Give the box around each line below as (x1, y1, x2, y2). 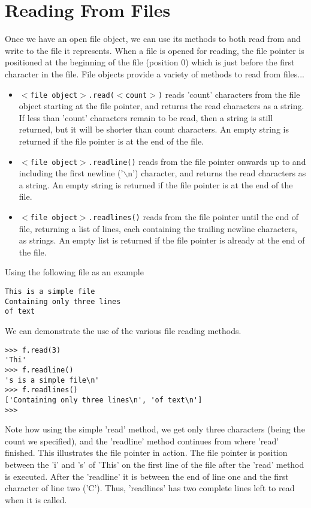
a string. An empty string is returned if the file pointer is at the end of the (19, 178, 293, 191)
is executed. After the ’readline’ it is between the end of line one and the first (5, 470, 289, 482)
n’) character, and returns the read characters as (128, 167, 306, 179)
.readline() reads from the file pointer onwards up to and (88, 155, 306, 167)
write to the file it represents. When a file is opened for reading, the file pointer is (5, 44, 304, 56)
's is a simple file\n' (5, 375, 99, 384)
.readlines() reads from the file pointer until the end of (88, 210, 299, 223)
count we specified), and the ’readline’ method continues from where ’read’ (5, 434, 279, 447)
